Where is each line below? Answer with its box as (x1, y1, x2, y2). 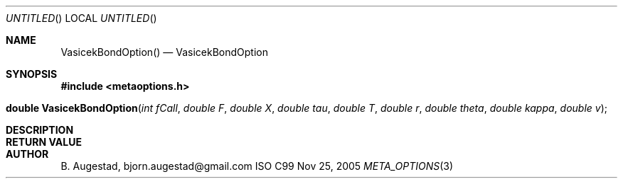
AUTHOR (6, 148, 49, 160)
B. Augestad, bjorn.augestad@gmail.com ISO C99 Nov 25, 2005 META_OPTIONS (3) (60, 160, 454, 172)
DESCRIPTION (6, 124, 74, 136)
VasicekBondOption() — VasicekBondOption (60, 46, 268, 58)
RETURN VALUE (6, 136, 82, 148)
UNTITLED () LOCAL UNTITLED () (6, 12, 157, 24)
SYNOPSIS (6, 68, 58, 80)
